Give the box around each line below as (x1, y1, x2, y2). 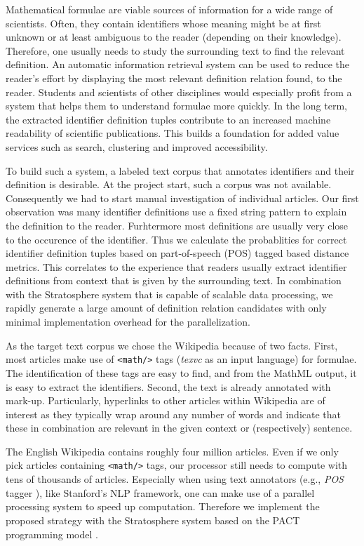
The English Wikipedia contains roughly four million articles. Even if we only (6, 444, 339, 458)
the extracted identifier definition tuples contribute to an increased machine (6, 112, 331, 126)
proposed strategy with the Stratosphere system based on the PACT (6, 512, 300, 527)
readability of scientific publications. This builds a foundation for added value (6, 126, 339, 140)
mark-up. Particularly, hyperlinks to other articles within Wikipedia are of (6, 393, 325, 408)
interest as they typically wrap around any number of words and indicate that (6, 406, 342, 421)
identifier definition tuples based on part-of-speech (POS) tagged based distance (6, 246, 349, 260)
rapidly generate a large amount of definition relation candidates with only (6, 300, 327, 315)
